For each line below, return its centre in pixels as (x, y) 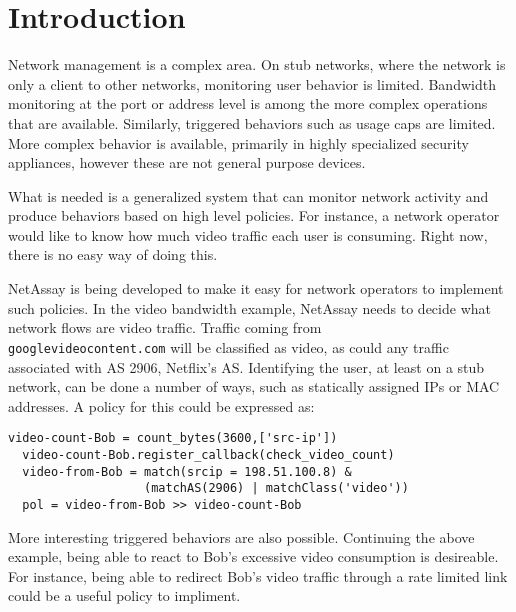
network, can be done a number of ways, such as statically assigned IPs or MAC (254, 386)
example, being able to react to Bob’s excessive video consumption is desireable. (253, 556)
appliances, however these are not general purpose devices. (187, 162)
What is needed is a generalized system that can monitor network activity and (248, 195)
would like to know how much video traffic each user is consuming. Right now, (248, 234)
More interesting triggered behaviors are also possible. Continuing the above (241, 536)
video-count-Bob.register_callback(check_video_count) (208, 454)
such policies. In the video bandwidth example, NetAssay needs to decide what (249, 307)
